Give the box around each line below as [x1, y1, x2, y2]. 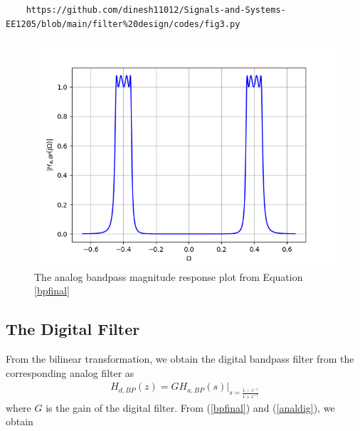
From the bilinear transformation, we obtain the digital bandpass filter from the [6, 351, 354, 366]
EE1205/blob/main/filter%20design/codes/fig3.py [6, 18, 240, 29]
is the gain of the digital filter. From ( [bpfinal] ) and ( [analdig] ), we [46, 400, 335, 415]
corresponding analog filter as [6, 365, 134, 380]
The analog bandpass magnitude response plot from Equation [34, 269, 303, 284]
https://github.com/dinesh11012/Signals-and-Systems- [26, 5, 286, 15]
